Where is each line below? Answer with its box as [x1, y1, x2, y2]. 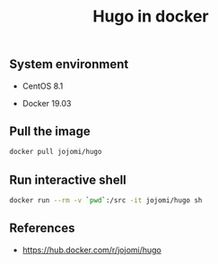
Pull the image [9, 123, 92, 139]
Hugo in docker [92, 6, 209, 27]
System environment [9, 56, 129, 72]
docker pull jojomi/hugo [9, 148, 102, 157]
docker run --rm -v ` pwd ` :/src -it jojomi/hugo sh [9, 196, 203, 205]
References [9, 221, 75, 236]
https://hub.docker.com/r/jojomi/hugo [22, 244, 161, 255]
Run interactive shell [9, 172, 127, 187]
